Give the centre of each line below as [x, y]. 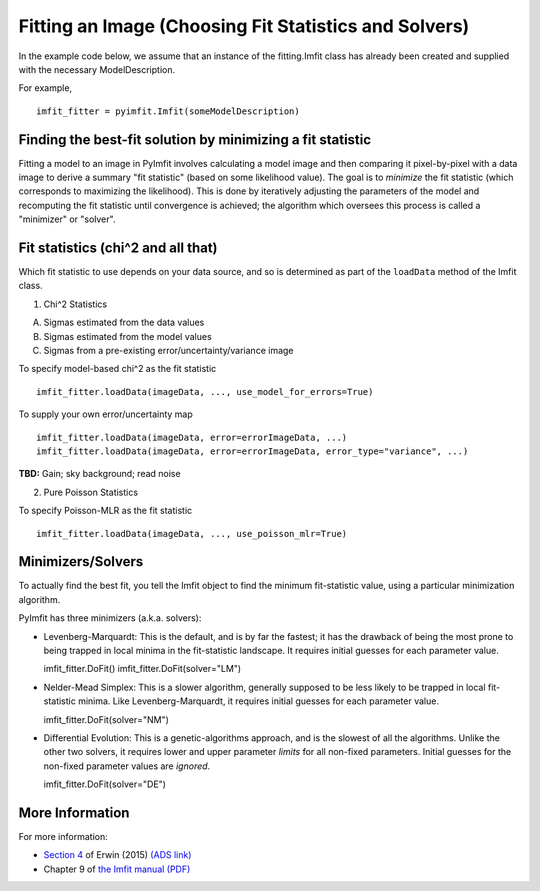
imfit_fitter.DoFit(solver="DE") [105, 784]
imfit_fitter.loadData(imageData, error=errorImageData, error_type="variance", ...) [252, 451]
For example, [45, 88]
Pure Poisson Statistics [91, 492]
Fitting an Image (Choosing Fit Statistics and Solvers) [244, 26]
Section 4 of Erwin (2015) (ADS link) [117, 855]
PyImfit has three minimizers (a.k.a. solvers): [110, 618]
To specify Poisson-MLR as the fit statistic [105, 511]
